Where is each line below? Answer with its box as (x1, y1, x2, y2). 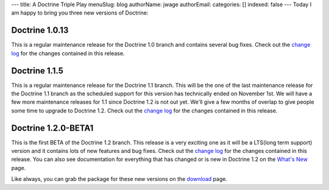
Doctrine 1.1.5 (11, 66, 64, 76)
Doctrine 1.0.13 (11, 25, 69, 36)
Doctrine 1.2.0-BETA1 (11, 123, 94, 133)
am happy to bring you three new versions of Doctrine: (11, 9, 149, 16)
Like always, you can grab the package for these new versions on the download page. (11, 175, 228, 183)
